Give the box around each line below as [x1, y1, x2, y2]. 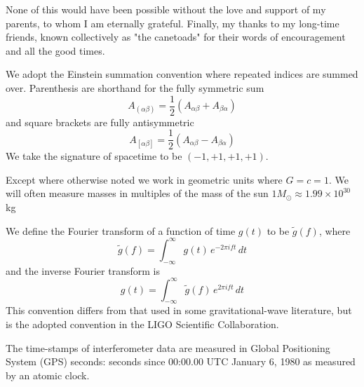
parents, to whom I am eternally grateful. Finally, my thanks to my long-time [6, 15, 339, 30]
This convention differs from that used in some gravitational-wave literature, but [6, 303, 352, 318]
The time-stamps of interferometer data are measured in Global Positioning [6, 340, 330, 355]
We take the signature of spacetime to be [6, 149, 182, 163]
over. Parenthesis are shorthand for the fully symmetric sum [6, 80, 264, 95]
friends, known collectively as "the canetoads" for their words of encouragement [6, 29, 346, 44]
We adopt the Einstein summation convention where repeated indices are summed [6, 67, 358, 81]
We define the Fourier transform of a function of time [6, 223, 236, 238]
